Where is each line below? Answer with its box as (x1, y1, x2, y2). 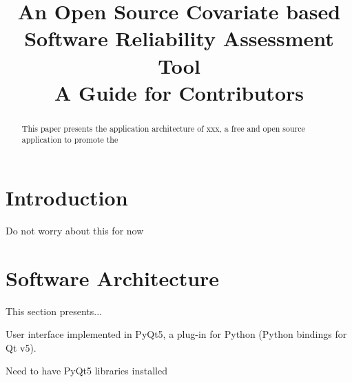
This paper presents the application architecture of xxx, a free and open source (21, 122, 305, 134)
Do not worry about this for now (6, 223, 144, 237)
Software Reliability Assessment (24, 24, 334, 52)
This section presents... (6, 303, 102, 318)
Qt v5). (6, 340, 37, 354)
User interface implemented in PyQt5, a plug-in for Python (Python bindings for (6, 327, 347, 341)
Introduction (6, 183, 128, 212)
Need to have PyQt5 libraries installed (6, 363, 167, 378)
